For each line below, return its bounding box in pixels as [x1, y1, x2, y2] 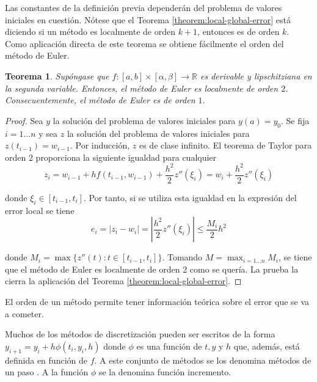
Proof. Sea [5, 114, 43, 127]
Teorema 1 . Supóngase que [5, 69, 109, 82]
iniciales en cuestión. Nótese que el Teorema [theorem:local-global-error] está [5, 13, 291, 26]
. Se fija [281, 114, 310, 127]
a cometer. [5, 307, 44, 320]
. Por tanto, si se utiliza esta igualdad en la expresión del [83, 191, 297, 204]
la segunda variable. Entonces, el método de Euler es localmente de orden [5, 81, 279, 94]
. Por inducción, [70, 139, 130, 152]
